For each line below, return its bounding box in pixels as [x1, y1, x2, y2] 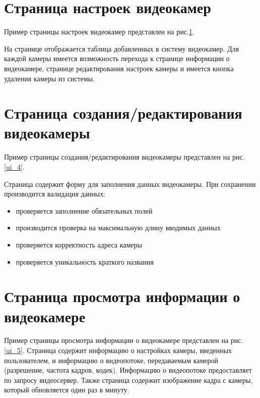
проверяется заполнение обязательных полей [16, 205, 153, 216]
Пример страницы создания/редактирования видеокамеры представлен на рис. [4, 152, 245, 162]
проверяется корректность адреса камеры [16, 239, 142, 250]
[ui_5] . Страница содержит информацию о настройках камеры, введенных [4, 345, 232, 356]
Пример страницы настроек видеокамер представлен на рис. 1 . [4, 26, 194, 37]
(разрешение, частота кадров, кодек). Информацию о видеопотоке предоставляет [4, 365, 252, 375]
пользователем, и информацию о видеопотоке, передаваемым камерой [4, 355, 219, 365]
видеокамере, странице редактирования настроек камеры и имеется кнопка [4, 63, 234, 73]
